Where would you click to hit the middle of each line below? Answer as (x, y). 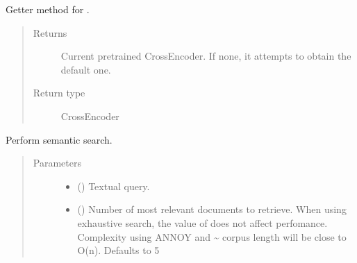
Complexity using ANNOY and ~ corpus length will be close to (212, 236)
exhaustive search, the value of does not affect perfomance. (202, 222)
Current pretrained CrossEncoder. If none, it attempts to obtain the (206, 56)
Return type (59, 93)
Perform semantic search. (59, 139)
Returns (50, 32)
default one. (86, 69)
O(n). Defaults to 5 (118, 250)
